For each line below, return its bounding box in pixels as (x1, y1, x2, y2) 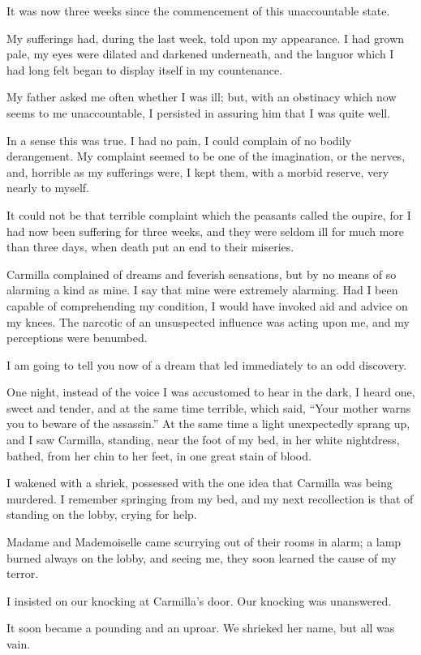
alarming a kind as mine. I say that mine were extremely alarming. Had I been (6, 281, 398, 298)
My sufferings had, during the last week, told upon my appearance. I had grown (6, 29, 405, 46)
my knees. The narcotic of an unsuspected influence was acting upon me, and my (6, 313, 410, 330)
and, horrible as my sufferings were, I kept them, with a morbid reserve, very (6, 163, 389, 180)
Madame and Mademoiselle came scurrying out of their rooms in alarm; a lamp (6, 533, 402, 550)
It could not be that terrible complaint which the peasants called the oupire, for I (6, 206, 411, 223)
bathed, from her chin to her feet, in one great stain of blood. (6, 447, 311, 464)
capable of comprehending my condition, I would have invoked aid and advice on (6, 297, 408, 314)
